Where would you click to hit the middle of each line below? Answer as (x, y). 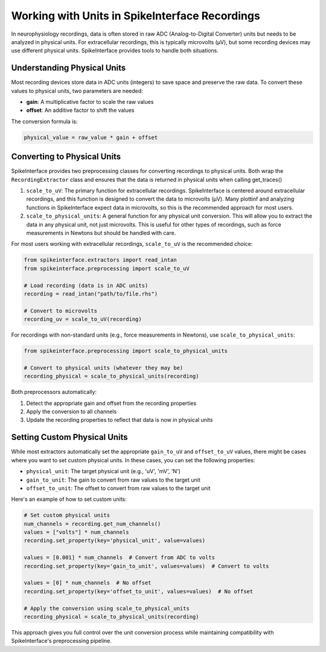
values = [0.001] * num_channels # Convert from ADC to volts (120, 558)
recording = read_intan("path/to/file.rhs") (91, 294)
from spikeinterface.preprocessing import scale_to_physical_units (126, 351)
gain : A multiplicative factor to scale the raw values (90, 102)
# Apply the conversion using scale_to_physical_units (107, 608)
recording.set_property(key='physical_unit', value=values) (115, 541)
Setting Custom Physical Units (69, 437)
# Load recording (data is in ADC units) (86, 285)
